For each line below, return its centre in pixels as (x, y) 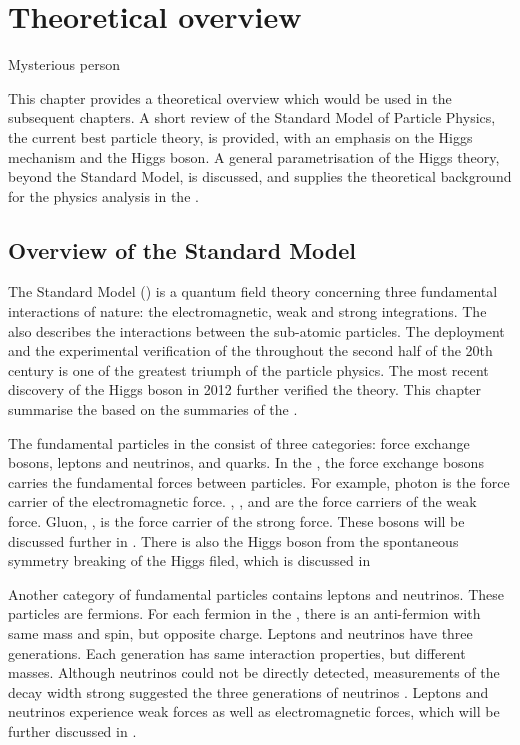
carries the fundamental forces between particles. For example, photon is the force (259, 481)
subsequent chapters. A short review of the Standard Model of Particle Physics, (252, 117)
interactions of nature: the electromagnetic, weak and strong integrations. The (247, 311)
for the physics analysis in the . (103, 195)
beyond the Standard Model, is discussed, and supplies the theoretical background (260, 176)
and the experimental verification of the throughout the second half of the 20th (250, 350)
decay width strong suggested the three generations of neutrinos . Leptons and (248, 691)
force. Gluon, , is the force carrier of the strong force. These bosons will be (236, 521)
